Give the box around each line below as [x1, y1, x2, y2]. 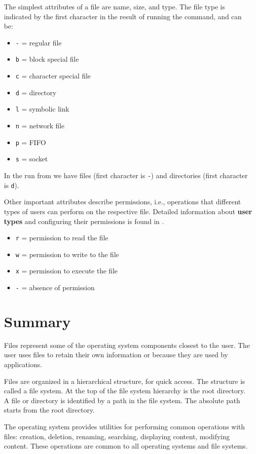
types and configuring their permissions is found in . [4, 216, 164, 226]
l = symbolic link [15, 104, 70, 114]
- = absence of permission [15, 282, 95, 293]
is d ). [4, 180, 19, 190]
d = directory [15, 87, 57, 97]
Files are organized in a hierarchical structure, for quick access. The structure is [4, 376, 245, 386]
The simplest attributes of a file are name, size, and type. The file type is [4, 1, 225, 11]
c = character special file [15, 71, 91, 81]
